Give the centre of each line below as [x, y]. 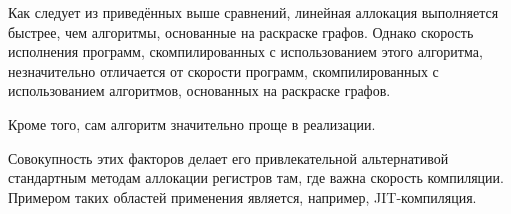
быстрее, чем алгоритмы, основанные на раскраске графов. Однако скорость [241, 31]
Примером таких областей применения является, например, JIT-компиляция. [242, 196]
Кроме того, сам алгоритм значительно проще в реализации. [192, 123]
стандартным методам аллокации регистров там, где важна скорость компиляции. [256, 177]
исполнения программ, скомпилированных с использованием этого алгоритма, [245, 51]
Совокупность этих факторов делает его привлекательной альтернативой [228, 157]
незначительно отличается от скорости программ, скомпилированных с [223, 70]
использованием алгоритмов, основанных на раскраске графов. [199, 90]
